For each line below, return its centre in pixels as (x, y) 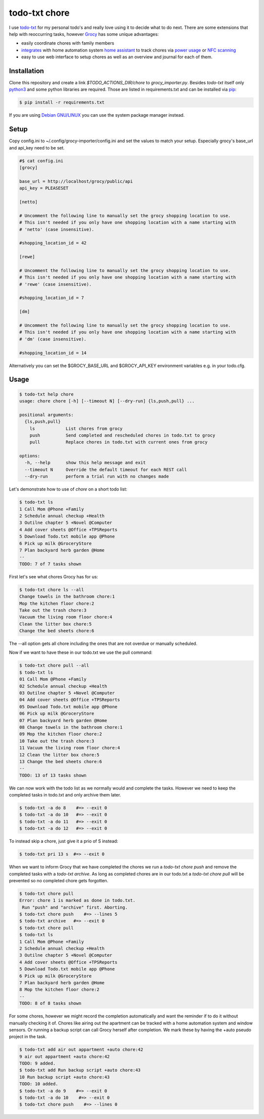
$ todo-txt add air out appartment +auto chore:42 (81, 1050)
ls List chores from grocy (76, 428)
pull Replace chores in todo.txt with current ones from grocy (119, 442)
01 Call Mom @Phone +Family (53, 679)
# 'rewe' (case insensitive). (55, 284)
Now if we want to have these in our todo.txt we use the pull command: (81, 652)
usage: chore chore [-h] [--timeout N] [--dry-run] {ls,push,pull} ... (107, 401)
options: (30, 456)
